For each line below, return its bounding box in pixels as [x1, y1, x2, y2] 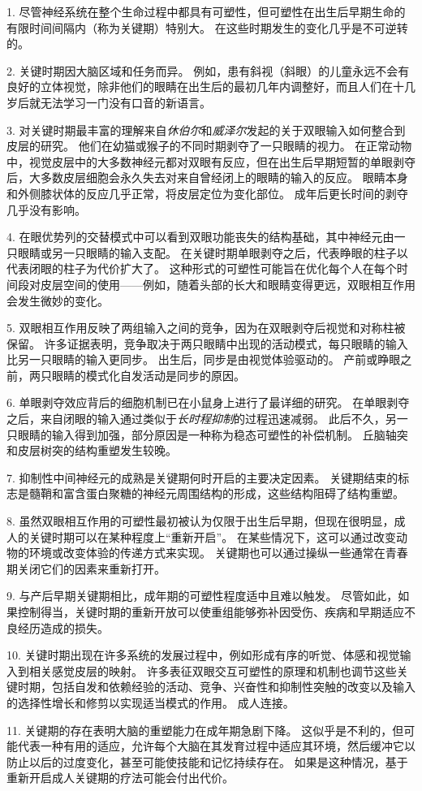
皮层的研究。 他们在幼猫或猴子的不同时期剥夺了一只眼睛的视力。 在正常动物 [6, 137, 412, 154]
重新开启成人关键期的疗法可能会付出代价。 [6, 769, 234, 786]
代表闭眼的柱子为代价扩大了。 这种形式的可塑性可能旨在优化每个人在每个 [6, 260, 397, 277]
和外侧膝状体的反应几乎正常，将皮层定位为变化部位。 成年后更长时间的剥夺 [6, 184, 408, 201]
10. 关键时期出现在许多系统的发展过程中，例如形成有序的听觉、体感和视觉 [6, 646, 400, 663]
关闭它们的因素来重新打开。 [17, 560, 166, 577]
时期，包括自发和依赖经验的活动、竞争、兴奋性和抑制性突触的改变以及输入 [17, 678, 416, 695]
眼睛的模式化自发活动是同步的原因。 [51, 366, 245, 383]
